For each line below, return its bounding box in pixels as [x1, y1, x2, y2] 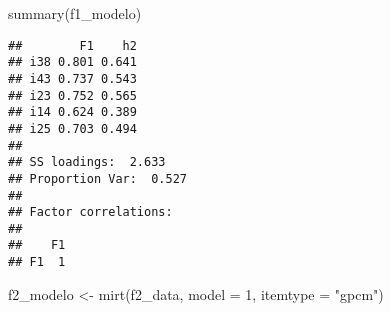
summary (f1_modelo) [8, 3, 142, 23]
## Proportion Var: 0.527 [8, 171, 187, 186]
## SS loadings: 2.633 [8, 155, 166, 170]
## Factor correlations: [8, 205, 173, 220]
